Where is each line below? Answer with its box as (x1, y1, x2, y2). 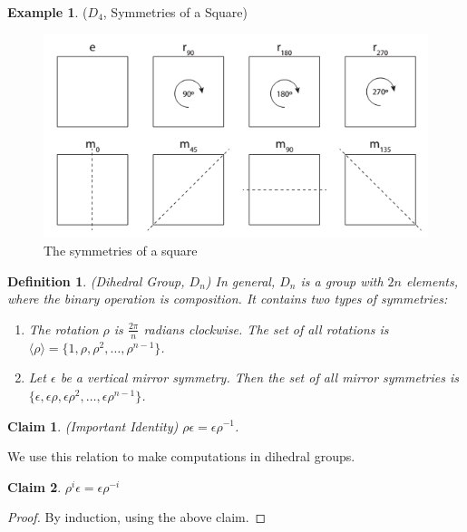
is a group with (300, 271, 384, 290)
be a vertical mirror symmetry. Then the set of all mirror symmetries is (60, 368, 460, 387)
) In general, (205, 271, 276, 290)
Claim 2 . (7, 477, 62, 496)
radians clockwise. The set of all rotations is (143, 319, 389, 338)
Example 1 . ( (7, 3, 88, 21)
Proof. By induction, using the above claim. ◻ (7, 508, 267, 527)
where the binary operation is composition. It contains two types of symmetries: (7, 289, 448, 308)
